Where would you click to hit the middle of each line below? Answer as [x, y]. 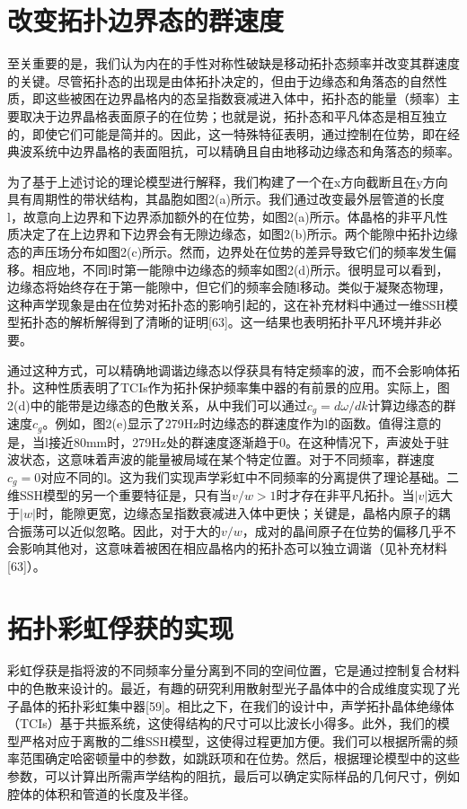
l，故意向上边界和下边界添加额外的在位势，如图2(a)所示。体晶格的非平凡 [221, 216]
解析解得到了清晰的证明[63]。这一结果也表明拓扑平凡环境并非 [249, 322]
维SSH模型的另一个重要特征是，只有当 [120, 495]
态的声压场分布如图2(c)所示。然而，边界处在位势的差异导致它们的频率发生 [226, 252]
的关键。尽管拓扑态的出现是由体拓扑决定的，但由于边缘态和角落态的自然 [221, 80]
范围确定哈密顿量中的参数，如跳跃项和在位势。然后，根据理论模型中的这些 [239, 758]
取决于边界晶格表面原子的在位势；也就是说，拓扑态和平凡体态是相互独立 [233, 115]
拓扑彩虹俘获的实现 [121, 627]
